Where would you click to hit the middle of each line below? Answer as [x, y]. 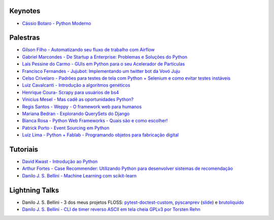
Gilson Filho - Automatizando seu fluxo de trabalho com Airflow [88, 50]
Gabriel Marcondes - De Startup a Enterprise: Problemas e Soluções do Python [105, 57]
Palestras [25, 38]
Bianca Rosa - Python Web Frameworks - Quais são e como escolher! [95, 121]
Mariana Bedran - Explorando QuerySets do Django [76, 114]
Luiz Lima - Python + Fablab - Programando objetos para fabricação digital [100, 135]
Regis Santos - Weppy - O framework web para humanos [82, 106]
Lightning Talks [34, 190]
